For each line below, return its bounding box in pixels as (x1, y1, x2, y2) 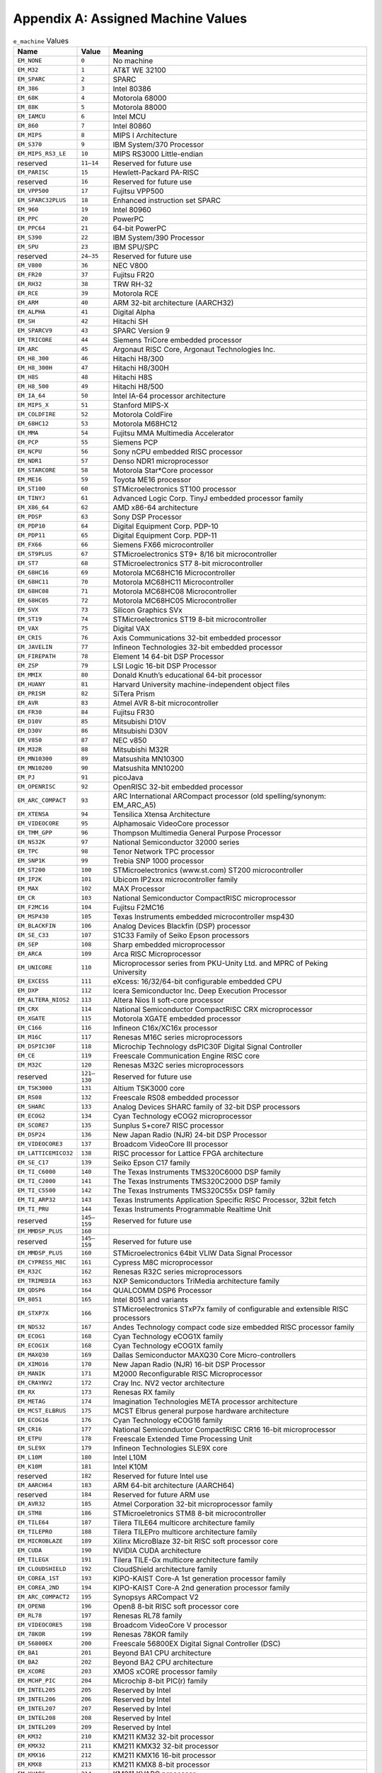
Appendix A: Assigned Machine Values (13, 11, 248, 26)
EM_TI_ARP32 (17, 1196, 56, 1204)
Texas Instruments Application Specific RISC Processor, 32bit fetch (112, 1195, 337, 1205)
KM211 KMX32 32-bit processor (112, 1741, 219, 1751)
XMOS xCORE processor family (112, 1667, 217, 1677)
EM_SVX (17, 606, 39, 613)
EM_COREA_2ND (17, 1584, 59, 1591)
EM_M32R (17, 745, 42, 753)
